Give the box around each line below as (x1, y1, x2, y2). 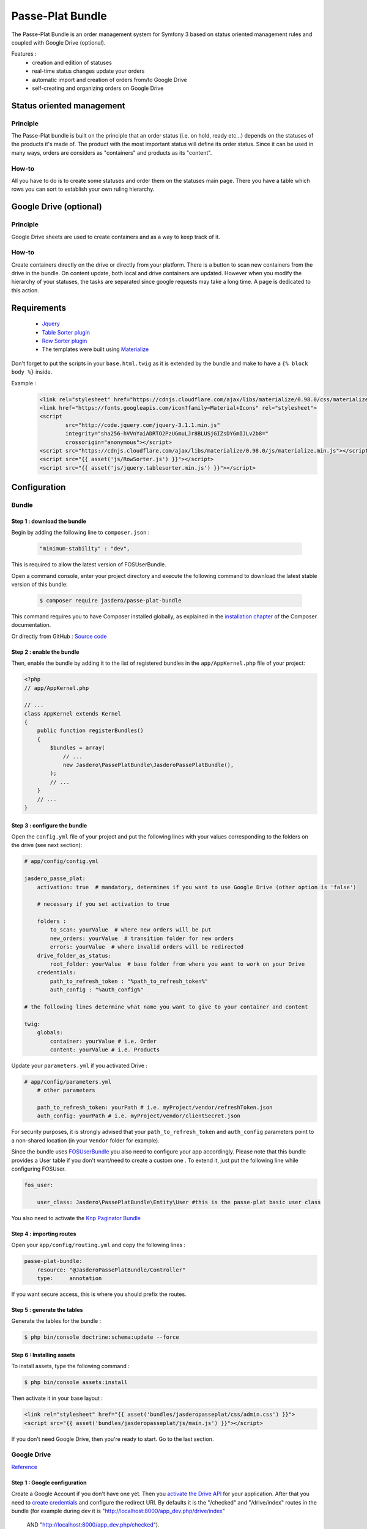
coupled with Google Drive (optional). (11, 39, 106, 46)
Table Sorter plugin (42, 328, 91, 336)
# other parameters (37, 1087, 96, 1094)
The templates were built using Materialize (42, 346, 149, 353)
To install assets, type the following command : (11, 1363, 130, 1370)
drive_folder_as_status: (37, 952, 112, 959)
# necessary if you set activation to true (37, 901, 169, 908)
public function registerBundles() (37, 727, 144, 734)
